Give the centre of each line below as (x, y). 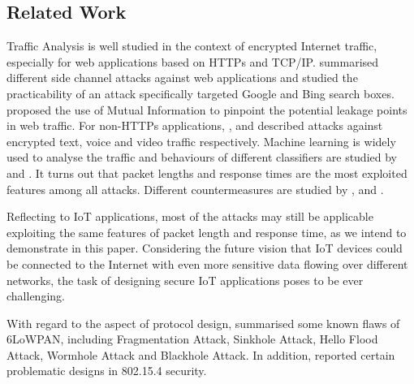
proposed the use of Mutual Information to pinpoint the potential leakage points (207, 109)
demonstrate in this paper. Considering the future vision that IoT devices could (205, 248)
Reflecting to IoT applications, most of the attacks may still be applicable (190, 216)
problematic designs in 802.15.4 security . (107, 371)
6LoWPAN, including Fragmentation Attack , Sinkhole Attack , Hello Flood (192, 339)
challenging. (36, 296)
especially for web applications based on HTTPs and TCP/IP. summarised (193, 61)
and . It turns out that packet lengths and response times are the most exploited (207, 173)
